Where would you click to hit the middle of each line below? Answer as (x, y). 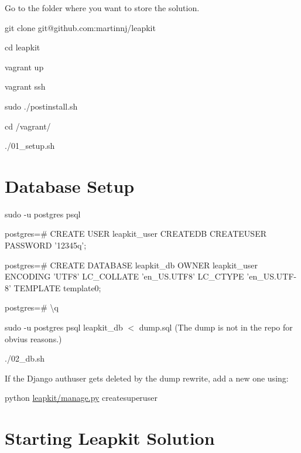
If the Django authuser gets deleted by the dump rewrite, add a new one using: (147, 378)
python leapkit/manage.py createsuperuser (81, 398)
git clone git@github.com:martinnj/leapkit (80, 27)
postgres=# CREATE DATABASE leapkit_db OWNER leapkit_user (131, 265)
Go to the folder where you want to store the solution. (102, 8)
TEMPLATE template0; (57, 287)
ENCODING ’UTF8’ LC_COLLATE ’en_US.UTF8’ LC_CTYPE (124, 276)
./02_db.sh (25, 358)
